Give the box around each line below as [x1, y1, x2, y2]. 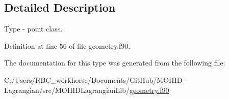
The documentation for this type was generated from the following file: [4, 57, 225, 68]
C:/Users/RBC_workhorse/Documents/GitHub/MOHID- [4, 74, 185, 85]
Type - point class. [4, 23, 63, 34]
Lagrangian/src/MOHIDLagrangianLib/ [4, 84, 130, 95]
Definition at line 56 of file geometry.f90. [4, 40, 131, 51]
